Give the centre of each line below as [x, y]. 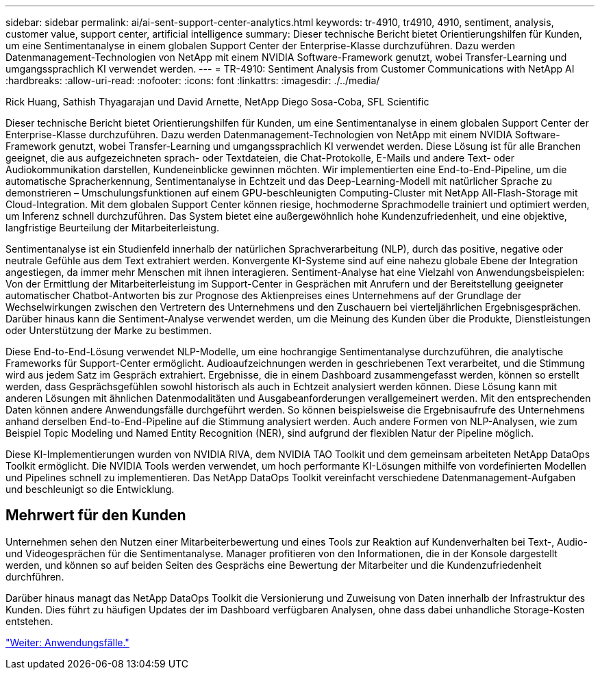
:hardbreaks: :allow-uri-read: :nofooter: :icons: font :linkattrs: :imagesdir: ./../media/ [193, 80]
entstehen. [29, 621]
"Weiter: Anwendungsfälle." [67, 642]
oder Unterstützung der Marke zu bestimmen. [109, 330]
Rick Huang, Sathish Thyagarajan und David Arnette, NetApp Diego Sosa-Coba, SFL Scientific [217, 102]
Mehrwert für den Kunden [96, 515]
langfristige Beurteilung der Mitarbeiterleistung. [112, 228]
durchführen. [35, 576]
